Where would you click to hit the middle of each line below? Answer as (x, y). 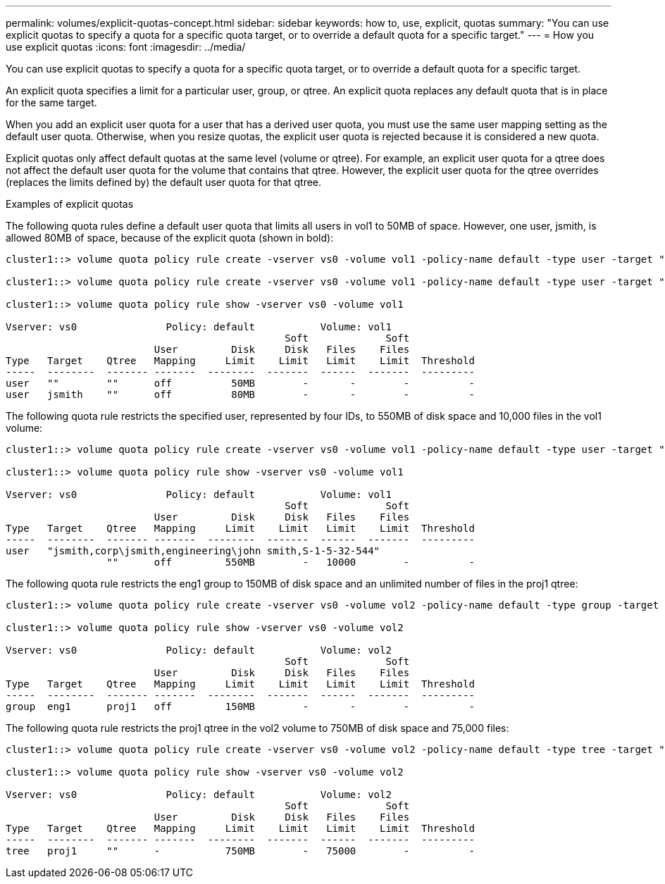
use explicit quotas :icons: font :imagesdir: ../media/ (126, 47)
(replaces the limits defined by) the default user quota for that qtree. (164, 182)
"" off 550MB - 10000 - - (291, 562)
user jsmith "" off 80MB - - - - (240, 394)
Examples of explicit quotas (70, 204)
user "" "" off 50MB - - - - (240, 383)
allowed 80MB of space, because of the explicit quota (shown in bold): (170, 238)
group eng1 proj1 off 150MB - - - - (240, 706)
